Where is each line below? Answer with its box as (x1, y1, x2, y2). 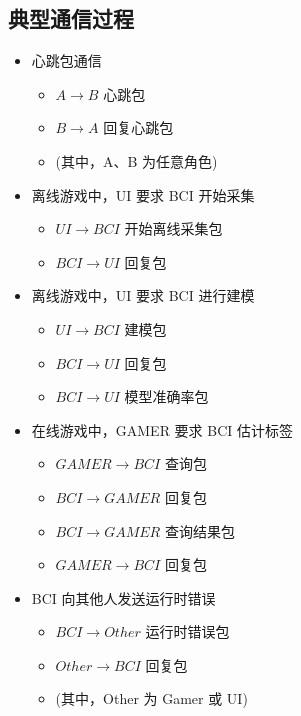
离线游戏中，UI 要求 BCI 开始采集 (31, 184, 255, 205)
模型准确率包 (124, 386, 209, 407)
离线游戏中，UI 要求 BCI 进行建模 (31, 285, 255, 306)
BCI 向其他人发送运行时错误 (31, 587, 216, 608)
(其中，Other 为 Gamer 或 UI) (55, 688, 248, 709)
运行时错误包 (145, 621, 230, 642)
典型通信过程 (8, 3, 134, 34)
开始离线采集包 (124, 218, 223, 239)
